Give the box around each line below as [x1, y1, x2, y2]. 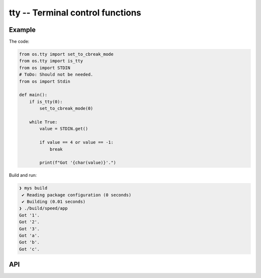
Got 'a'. [19, 233, 40, 238]
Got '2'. [19, 219, 40, 225]
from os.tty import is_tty [19, 58, 83, 64]
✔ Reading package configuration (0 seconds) [22, 192, 131, 198]
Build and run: [9, 172, 37, 178]
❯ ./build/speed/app [19, 206, 68, 211]
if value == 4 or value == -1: [39, 139, 114, 145]
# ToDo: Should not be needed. [19, 72, 94, 77]
